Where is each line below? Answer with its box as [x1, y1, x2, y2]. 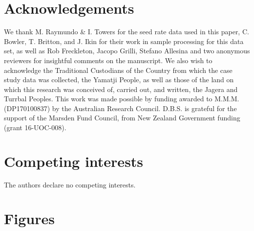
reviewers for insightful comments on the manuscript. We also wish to [4, 55, 212, 65]
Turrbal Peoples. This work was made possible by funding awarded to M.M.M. [4, 93, 239, 104]
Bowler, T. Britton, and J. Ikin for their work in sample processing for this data [4, 36, 244, 46]
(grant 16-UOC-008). [4, 122, 66, 133]
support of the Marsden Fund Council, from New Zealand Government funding [4, 113, 240, 123]
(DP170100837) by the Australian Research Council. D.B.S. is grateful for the [4, 103, 237, 113]
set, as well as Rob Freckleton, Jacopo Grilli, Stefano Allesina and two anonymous [4, 46, 250, 56]
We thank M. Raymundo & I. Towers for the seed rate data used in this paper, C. [4, 26, 249, 37]
